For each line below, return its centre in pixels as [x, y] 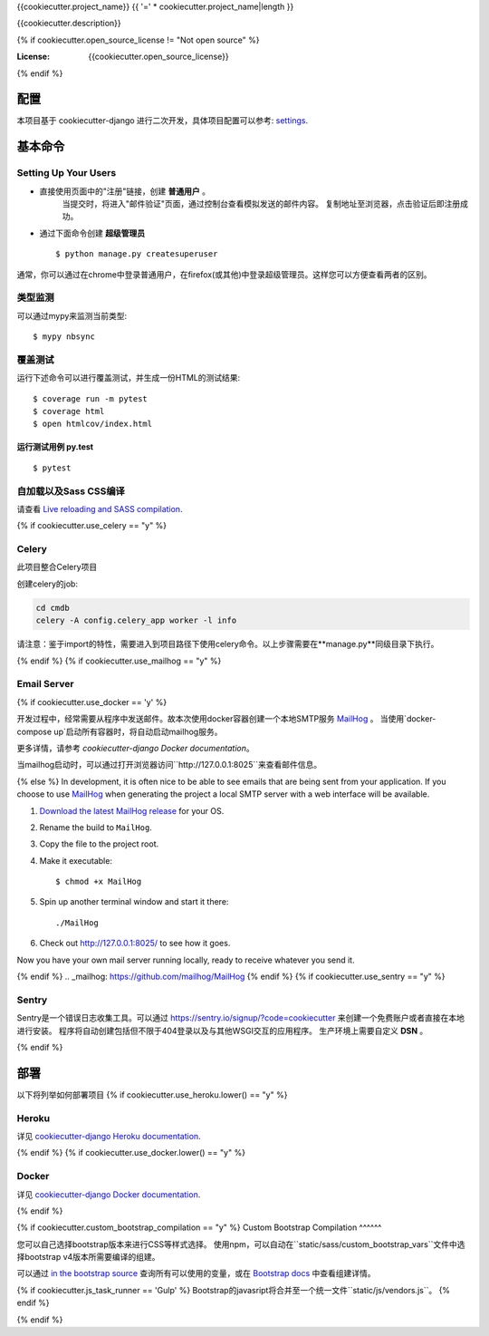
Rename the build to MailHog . [96, 827]
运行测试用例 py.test [55, 447]
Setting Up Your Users [67, 173]
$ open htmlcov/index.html [93, 424]
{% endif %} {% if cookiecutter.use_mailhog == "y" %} [119, 661]
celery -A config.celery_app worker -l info [136, 620]
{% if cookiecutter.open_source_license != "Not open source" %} [138, 40]
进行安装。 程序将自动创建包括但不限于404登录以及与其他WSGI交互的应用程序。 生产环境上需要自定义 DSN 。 [222, 1031]
